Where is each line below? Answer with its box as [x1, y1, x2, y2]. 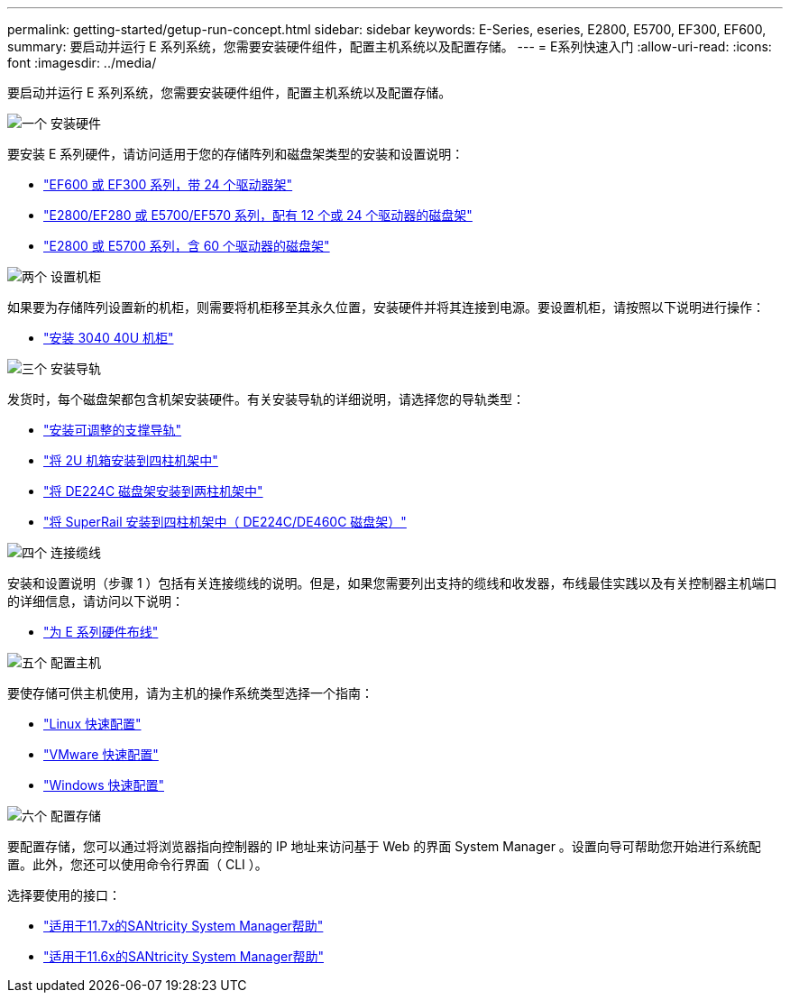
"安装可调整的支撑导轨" [43, 422, 182, 437]
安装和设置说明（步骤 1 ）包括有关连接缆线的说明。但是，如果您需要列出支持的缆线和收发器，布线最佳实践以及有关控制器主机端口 [7, 575, 777, 591]
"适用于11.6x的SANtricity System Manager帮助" [43, 949, 324, 964]
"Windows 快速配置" [43, 777, 164, 793]
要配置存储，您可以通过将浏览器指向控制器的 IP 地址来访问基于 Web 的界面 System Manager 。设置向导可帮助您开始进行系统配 [7, 839, 761, 854]
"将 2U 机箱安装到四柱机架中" [43, 453, 218, 468]
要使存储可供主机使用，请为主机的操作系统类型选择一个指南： [7, 685, 373, 701]
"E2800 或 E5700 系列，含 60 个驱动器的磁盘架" [43, 238, 330, 253]
